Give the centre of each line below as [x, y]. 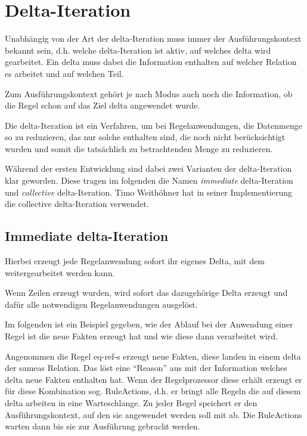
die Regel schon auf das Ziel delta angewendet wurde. [103, 105]
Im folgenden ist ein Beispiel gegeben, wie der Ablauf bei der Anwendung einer [149, 324]
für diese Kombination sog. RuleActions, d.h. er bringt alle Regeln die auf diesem [153, 391]
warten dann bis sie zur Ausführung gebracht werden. [103, 426]
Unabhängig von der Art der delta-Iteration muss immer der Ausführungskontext [153, 38]
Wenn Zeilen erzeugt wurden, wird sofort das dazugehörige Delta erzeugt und [146, 293]
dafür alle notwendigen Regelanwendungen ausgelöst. [101, 304]
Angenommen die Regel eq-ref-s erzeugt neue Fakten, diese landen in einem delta [153, 356]
